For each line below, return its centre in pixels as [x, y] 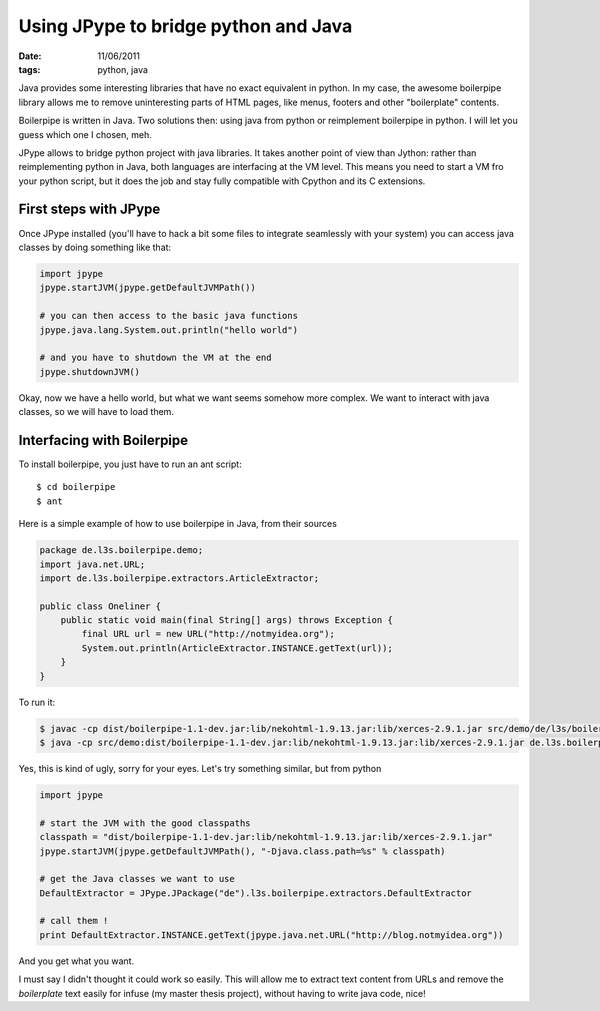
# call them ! [74, 921]
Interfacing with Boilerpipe [103, 440]
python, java [123, 69]
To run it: [37, 702]
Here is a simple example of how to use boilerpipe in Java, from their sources [177, 524]
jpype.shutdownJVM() [89, 371]
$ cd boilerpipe [76, 487]
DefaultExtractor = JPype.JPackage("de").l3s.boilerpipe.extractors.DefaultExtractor [255, 893]
